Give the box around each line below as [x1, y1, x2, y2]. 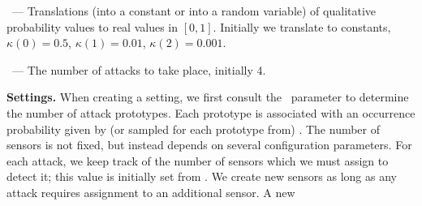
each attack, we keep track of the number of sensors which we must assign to [6, 152, 389, 169]
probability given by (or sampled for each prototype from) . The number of [6, 120, 381, 137]
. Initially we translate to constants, [213, 18, 391, 35]
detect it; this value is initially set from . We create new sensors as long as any [6, 168, 397, 185]
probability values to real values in [6, 18, 179, 35]
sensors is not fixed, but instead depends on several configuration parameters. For [6, 136, 412, 153]
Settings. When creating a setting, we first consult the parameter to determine [6, 88, 409, 105]
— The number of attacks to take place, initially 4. [11, 61, 266, 78]
